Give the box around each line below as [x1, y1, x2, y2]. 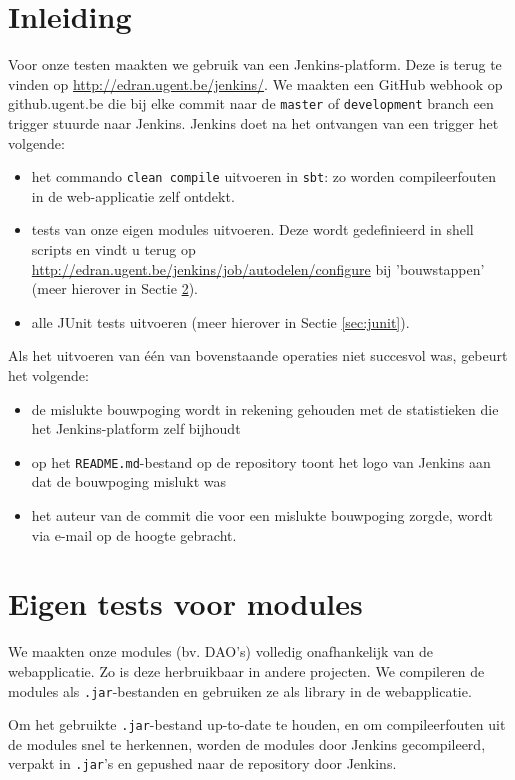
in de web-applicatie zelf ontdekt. [31, 185, 235, 206]
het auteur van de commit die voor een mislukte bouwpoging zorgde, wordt [31, 505, 493, 525]
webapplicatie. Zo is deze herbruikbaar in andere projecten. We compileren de [8, 660, 485, 681]
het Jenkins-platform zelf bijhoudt [31, 418, 241, 439]
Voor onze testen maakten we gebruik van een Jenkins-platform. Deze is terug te [8, 54, 502, 75]
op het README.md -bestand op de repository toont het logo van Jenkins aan [31, 451, 491, 472]
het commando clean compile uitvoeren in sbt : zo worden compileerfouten [31, 166, 497, 187]
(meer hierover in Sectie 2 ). [31, 278, 198, 299]
